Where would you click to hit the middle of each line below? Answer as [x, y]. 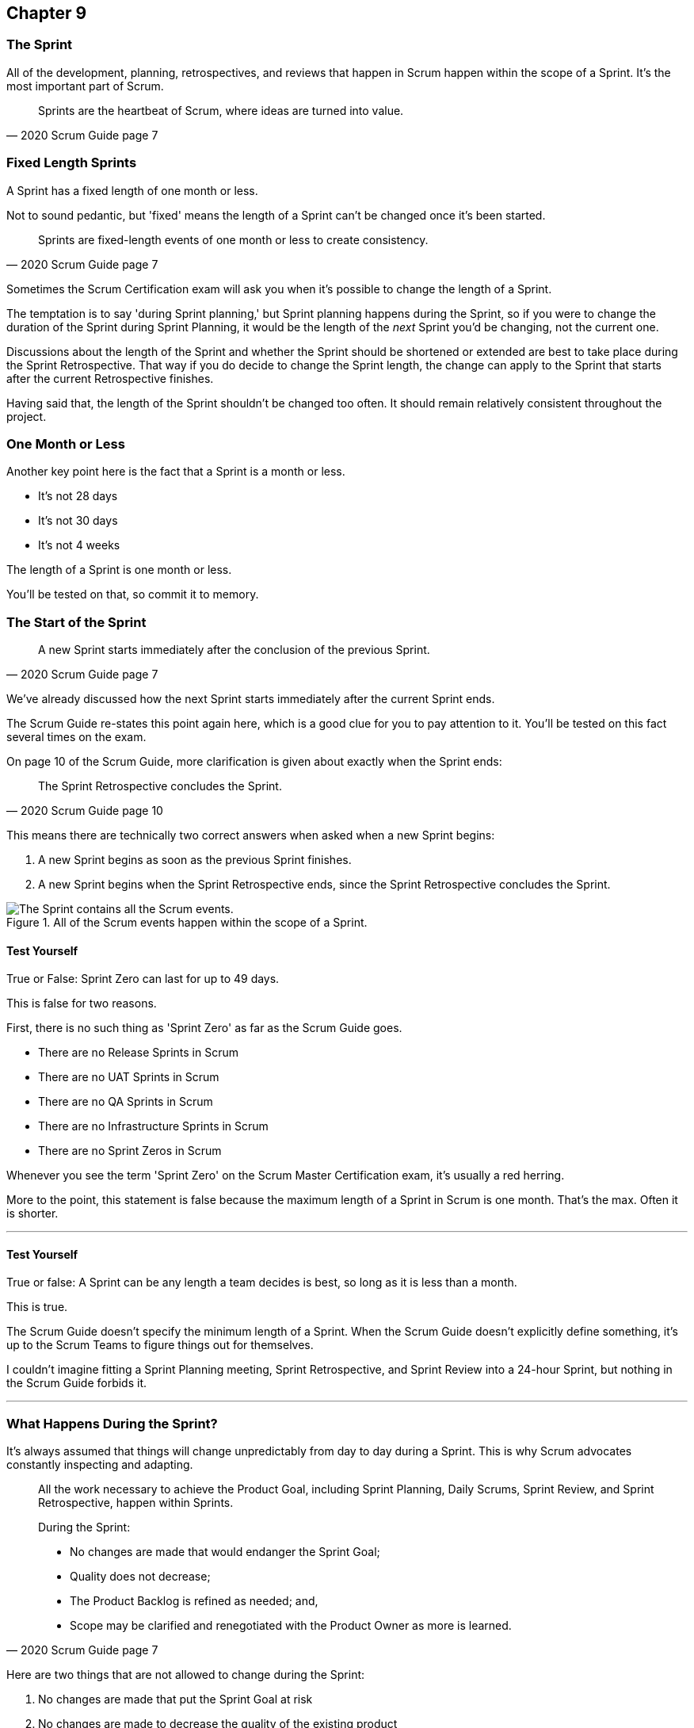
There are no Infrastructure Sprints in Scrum [153, 1126]
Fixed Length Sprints [72, 163]
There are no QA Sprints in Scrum [126, 1102]
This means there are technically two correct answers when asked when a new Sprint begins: [251, 835]
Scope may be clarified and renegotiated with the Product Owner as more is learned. [291, 1626]
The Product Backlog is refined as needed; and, [194, 1601]
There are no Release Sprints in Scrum [139, 1053]
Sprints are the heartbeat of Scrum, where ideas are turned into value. [221, 110]
